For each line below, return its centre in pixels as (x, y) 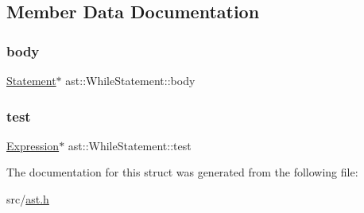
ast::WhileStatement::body (130, 80)
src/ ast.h (28, 199)
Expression (33, 145)
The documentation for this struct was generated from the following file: (182, 172)
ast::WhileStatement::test (130, 145)
